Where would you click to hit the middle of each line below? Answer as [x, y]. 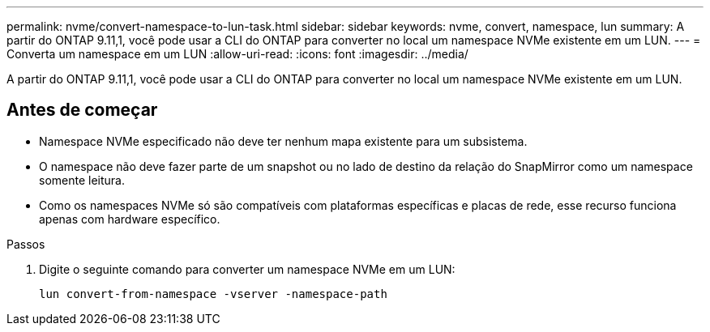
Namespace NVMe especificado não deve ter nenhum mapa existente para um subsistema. [283, 141]
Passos [26, 244]
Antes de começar [82, 110]
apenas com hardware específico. [130, 219]
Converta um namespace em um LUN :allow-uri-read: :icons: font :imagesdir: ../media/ [237, 54]
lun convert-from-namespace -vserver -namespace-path [213, 294]
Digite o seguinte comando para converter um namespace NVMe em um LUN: [247, 269]
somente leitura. [82, 180]
